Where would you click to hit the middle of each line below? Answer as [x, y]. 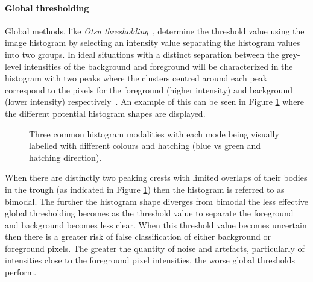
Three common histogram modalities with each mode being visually [154, 133]
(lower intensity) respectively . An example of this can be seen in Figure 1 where [155, 102]
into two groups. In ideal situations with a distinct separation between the [142, 54]
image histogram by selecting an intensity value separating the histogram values [153, 42]
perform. [21, 272]
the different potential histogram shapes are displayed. [105, 113]
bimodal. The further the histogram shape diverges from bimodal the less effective [157, 201]
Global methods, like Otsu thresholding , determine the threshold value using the [155, 30]
